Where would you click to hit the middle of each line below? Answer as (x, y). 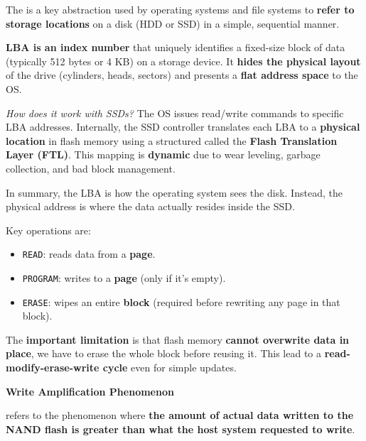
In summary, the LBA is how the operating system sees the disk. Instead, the (174, 192)
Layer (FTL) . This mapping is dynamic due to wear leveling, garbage (163, 154)
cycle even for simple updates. (169, 367)
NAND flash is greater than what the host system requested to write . (181, 429)
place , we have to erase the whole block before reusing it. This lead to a (164, 353)
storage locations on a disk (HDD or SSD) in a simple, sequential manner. (173, 23)
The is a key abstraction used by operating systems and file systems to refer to (180, 9)
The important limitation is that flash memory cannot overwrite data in (178, 339)
